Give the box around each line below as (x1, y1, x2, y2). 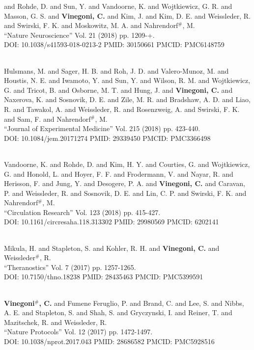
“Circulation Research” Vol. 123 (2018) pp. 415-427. (4, 207, 161, 217)
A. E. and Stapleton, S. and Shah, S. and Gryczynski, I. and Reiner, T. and (4, 307, 232, 318)
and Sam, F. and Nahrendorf (4, 113, 91, 124)
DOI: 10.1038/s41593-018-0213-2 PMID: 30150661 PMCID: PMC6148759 (4, 39, 225, 50)
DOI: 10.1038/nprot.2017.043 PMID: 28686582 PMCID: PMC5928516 (4, 336, 215, 346)
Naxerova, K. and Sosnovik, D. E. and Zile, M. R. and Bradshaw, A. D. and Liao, (4, 94, 251, 105)
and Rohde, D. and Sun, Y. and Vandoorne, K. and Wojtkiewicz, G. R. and (4, 1, 232, 11)
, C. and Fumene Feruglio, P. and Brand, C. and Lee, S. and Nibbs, (39, 297, 244, 308)
